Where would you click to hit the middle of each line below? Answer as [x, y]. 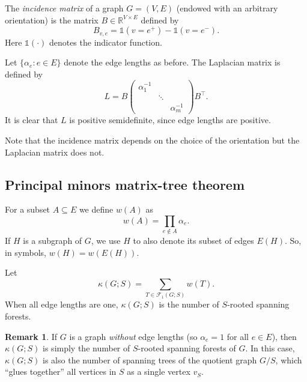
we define [96, 209]
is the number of [189, 304]
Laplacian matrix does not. [55, 152]
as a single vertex [159, 371]
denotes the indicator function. [105, 42]
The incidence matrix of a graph [64, 8]
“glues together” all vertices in [61, 371]
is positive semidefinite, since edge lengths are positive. [170, 120]
